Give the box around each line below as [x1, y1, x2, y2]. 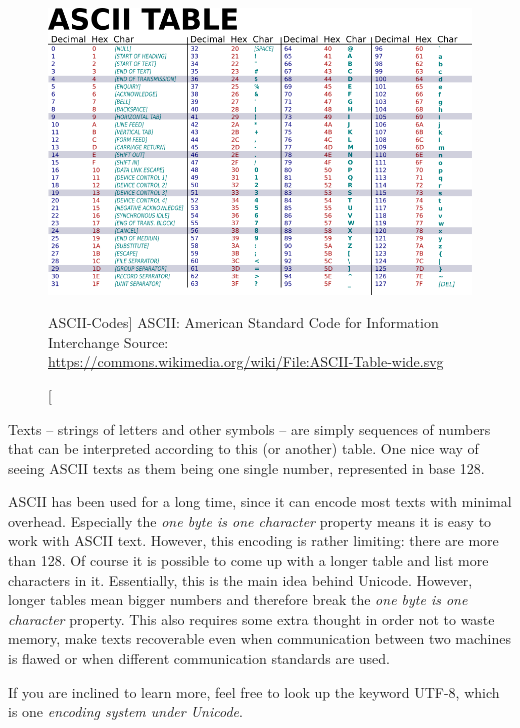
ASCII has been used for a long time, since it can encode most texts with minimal [8, 491, 512, 512]
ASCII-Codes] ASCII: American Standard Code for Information [48, 312, 439, 333]
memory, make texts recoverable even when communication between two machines [8, 628, 512, 649]
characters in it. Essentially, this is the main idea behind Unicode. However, [8, 569, 473, 590]
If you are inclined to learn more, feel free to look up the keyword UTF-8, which [8, 681, 500, 702]
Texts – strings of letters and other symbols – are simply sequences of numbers [8, 418, 491, 439]
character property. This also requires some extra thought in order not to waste [8, 608, 495, 629]
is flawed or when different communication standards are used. [8, 648, 390, 669]
